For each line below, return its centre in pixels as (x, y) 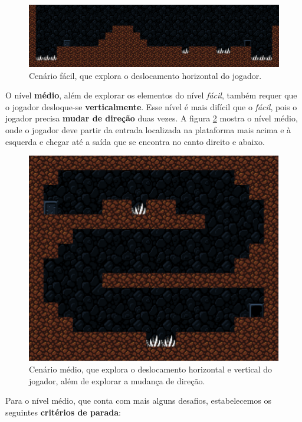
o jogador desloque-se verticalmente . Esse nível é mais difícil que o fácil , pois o (151, 106)
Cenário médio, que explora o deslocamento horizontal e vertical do (151, 369)
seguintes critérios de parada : (63, 412)
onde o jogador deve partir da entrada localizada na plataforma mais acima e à (148, 129)
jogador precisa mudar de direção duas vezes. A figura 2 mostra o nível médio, (152, 118)
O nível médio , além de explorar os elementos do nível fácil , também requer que (151, 95)
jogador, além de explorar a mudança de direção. (117, 380)
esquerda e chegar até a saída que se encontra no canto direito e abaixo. (135, 141)
